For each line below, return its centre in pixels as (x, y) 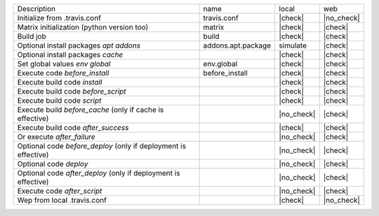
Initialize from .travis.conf (59, 18)
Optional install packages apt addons (79, 45)
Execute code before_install (63, 73)
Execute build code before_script (72, 91)
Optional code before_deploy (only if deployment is (101, 146)
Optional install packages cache (70, 55)
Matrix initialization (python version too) (83, 27)
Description (36, 9)
